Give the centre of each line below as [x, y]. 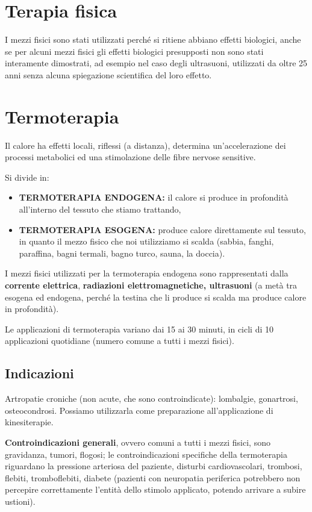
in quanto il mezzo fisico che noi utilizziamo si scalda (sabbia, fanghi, [146, 241]
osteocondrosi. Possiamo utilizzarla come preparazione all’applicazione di [139, 410]
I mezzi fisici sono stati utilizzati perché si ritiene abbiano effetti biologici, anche [153, 39]
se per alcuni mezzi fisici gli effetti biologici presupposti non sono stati [134, 51]
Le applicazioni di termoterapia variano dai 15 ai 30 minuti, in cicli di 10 [139, 329]
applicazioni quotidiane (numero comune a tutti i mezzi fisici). [120, 341]
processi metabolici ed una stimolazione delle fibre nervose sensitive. [130, 157]
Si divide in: [27, 177]
